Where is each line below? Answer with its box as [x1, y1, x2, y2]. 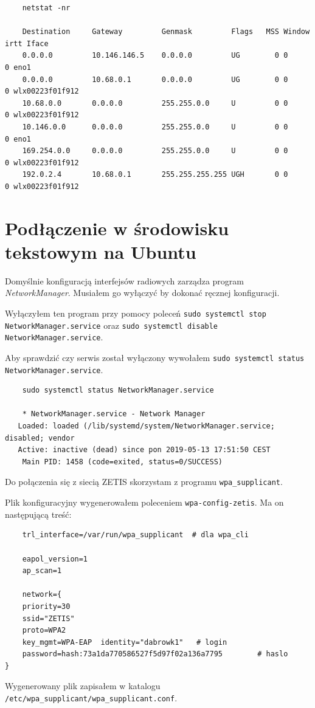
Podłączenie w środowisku [5, 215, 229, 240]
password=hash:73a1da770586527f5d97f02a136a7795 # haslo [22, 650, 288, 659]
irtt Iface [5, 39, 49, 48]
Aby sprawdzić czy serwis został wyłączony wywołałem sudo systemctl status [5, 351, 305, 363]
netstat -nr [22, 4, 71, 12]
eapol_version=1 [22, 554, 88, 563]
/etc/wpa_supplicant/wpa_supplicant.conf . [5, 692, 178, 704]
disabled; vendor [5, 433, 75, 442]
